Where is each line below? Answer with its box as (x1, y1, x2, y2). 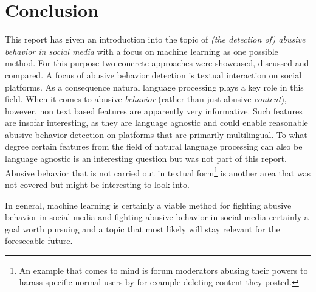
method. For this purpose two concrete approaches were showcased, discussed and (5, 57, 309, 69)
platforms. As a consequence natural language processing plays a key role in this (5, 80, 304, 93)
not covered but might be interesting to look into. (5, 178, 190, 190)
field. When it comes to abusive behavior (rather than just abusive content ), (5, 92, 287, 105)
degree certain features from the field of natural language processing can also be (5, 140, 303, 153)
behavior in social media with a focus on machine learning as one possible (5, 44, 278, 57)
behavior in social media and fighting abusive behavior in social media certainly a (5, 210, 309, 223)
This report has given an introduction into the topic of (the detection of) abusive (5, 33, 306, 46)
